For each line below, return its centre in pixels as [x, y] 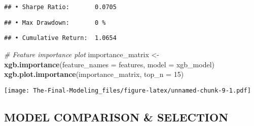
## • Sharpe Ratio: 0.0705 [60, 7]
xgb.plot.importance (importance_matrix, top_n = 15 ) [94, 74]
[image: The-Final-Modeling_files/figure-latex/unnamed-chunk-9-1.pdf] [128, 90]
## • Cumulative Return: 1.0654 [60, 38]
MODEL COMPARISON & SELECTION [116, 117]
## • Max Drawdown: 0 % [55, 23]
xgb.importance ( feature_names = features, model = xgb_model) [110, 64]
